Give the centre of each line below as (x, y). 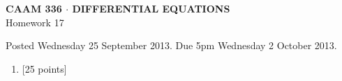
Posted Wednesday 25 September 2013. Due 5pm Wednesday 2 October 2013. (171, 45)
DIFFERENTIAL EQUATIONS (151, 8)
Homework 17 (35, 22)
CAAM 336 (34, 8)
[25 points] (44, 68)
